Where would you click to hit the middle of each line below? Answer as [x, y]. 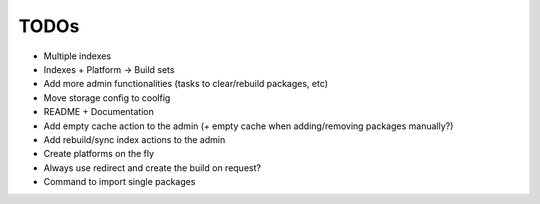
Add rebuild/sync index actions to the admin [134, 139]
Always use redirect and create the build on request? [152, 167]
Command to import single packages [119, 182]
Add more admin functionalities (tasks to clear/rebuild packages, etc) [186, 84]
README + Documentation [99, 112]
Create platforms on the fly [99, 154]
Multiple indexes [77, 56]
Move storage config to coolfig [107, 97]
